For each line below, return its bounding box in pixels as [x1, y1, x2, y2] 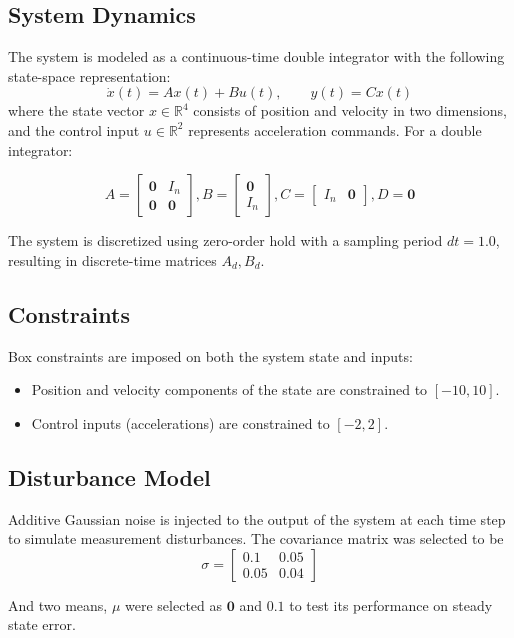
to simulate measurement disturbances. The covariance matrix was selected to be [8, 528, 504, 549]
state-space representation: [8, 65, 171, 86]
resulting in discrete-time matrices [8, 249, 217, 270]
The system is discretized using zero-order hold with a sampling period [8, 230, 443, 251]
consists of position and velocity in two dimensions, [193, 100, 507, 121]
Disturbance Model [8, 461, 211, 492]
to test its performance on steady [289, 594, 493, 615]
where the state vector [8, 100, 145, 121]
